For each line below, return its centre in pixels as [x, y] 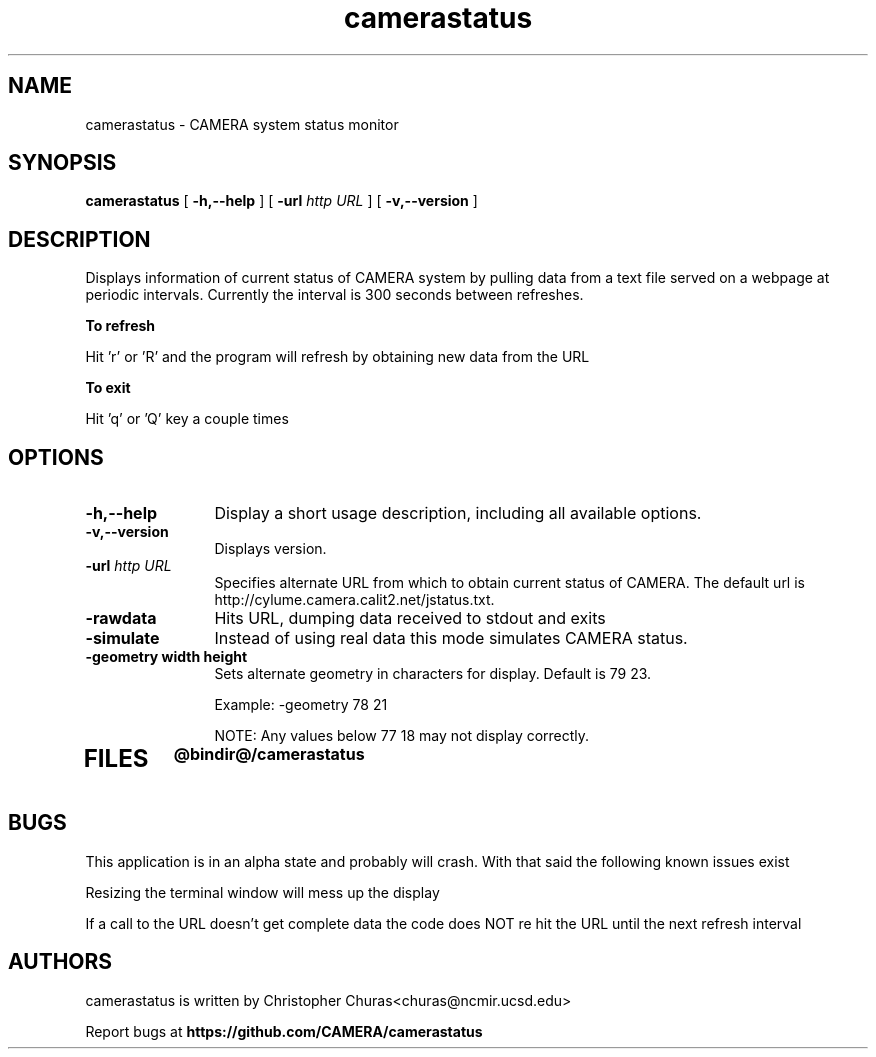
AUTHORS [60, 962]
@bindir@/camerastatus [269, 754]
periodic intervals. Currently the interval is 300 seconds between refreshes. [334, 295]
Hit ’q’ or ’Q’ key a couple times [187, 419]
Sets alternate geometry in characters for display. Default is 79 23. [433, 674]
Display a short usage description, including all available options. [458, 513]
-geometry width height [166, 657]
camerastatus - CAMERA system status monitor [242, 124]
